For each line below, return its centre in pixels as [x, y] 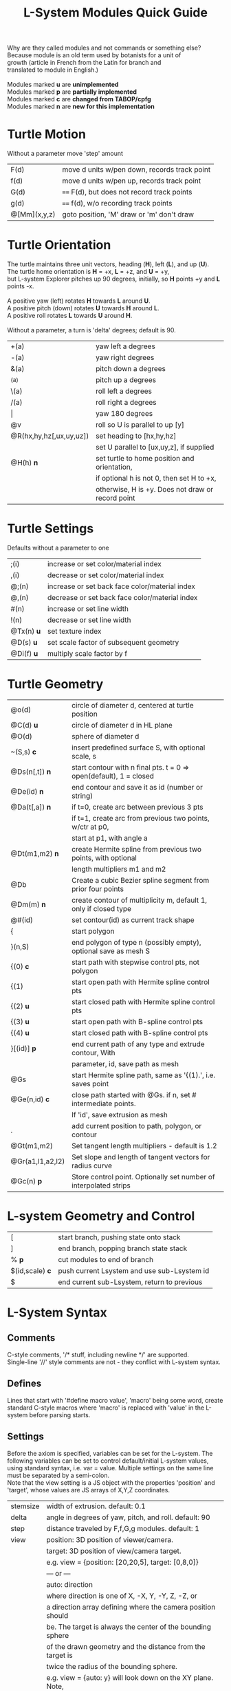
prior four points [98, 889]
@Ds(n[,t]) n [31, 772]
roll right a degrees [126, 403]
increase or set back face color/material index [121, 586]
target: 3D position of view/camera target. [114, 1551]
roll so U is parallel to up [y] [140, 425]
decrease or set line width [89, 620]
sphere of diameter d [106, 736]
